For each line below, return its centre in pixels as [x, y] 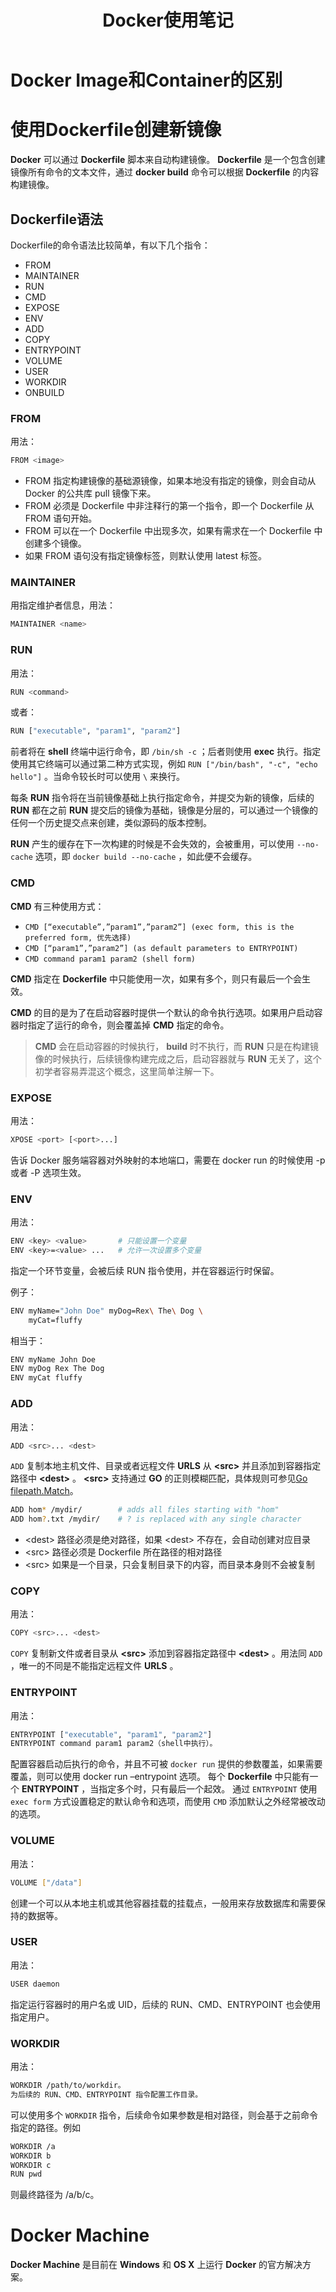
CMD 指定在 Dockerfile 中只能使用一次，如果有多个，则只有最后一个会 [156, 978]
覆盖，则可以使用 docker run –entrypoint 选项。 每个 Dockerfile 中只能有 [160, 1777]
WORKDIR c [31, 2165]
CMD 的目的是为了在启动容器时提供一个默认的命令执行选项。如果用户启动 [162, 1012]
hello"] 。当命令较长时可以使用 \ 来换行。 [98, 777]
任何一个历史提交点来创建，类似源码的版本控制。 [111, 823]
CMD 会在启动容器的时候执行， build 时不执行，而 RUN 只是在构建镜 [177, 1046]
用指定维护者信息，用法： [63, 605]
